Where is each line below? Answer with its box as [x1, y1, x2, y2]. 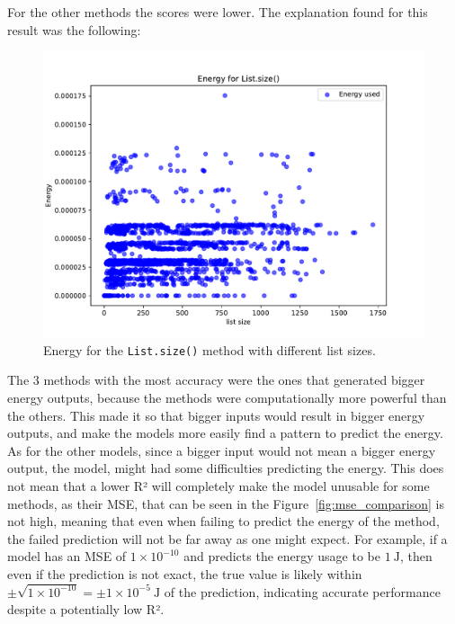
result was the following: [7, 20, 141, 39]
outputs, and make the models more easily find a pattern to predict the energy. [7, 423, 443, 442]
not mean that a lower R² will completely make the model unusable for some [7, 477, 430, 495]
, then [399, 547, 433, 566]
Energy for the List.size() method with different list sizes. [43, 340, 376, 359]
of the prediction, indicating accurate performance [164, 582, 441, 601]
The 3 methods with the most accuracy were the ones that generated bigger [7, 370, 425, 389]
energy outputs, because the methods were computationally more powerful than [7, 388, 447, 407]
